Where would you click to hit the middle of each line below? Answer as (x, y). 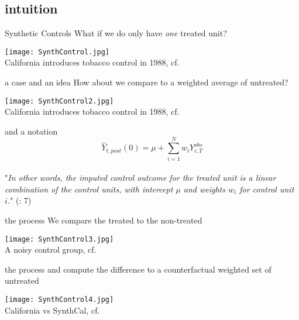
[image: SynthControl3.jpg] (59, 239)
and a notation (31, 131)
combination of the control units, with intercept (89, 189)
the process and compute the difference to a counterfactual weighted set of (138, 269)
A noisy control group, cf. (51, 250)
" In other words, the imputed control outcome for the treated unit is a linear (140, 178)
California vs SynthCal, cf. (52, 310)
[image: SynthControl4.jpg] (59, 300)
